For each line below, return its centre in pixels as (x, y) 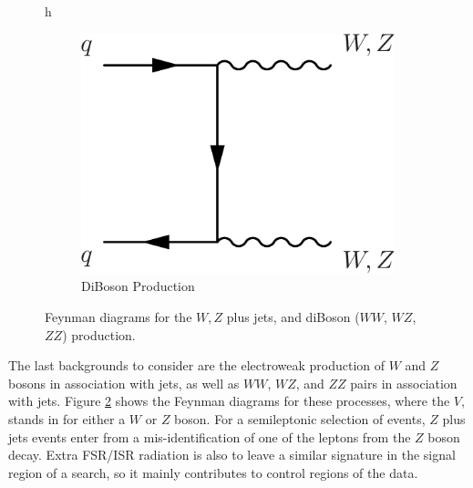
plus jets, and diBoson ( (293, 317)
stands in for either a (67, 419)
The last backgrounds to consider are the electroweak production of (197, 365)
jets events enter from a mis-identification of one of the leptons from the (210, 436)
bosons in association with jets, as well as (124, 383)
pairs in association (404, 383)
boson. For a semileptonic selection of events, (300, 419)
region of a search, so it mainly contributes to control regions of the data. (213, 472)
